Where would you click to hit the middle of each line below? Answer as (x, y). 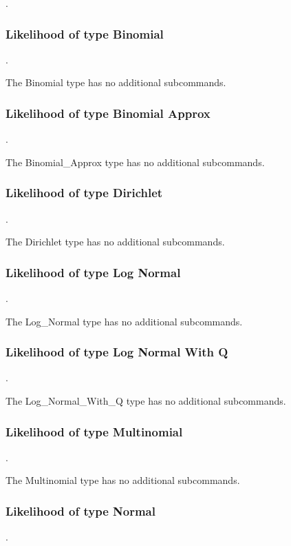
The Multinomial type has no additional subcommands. (123, 480)
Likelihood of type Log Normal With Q (117, 352)
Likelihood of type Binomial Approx (108, 113)
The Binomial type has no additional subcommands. (116, 82)
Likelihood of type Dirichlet (84, 193)
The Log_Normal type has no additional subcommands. (124, 321)
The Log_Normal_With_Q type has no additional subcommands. (146, 401)
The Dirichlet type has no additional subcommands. (115, 242)
